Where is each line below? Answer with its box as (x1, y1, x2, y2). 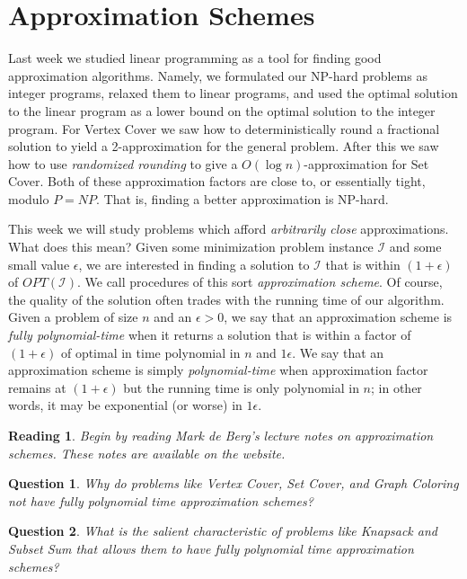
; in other (371, 378, 422, 396)
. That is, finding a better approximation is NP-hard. (96, 189, 389, 208)
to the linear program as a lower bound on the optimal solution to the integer (8, 101, 436, 120)
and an (154, 307, 192, 326)
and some (389, 237, 442, 256)
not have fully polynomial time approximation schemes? (8, 491, 313, 510)
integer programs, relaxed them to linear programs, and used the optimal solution (8, 84, 458, 102)
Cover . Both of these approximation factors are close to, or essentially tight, (8, 172, 426, 191)
